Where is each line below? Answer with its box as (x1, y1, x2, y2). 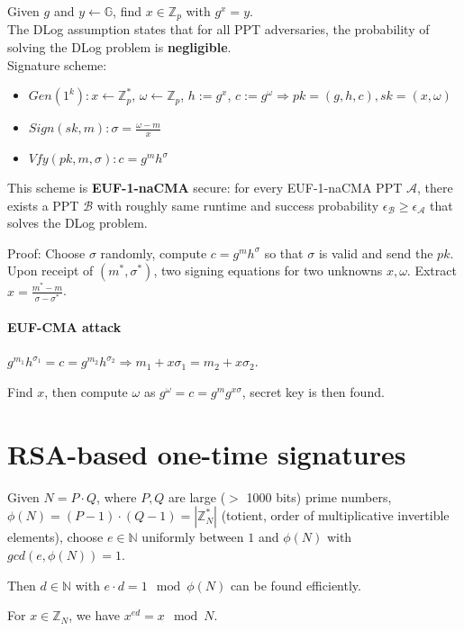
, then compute (44, 383, 128, 401)
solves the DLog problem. (7, 213, 148, 232)
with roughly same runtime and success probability (96, 195, 379, 214)
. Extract (406, 261, 457, 280)
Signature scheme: (7, 55, 107, 74)
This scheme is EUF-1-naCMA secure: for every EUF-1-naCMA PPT (7, 178, 403, 197)
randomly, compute (100, 243, 207, 262)
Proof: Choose (7, 243, 86, 262)
